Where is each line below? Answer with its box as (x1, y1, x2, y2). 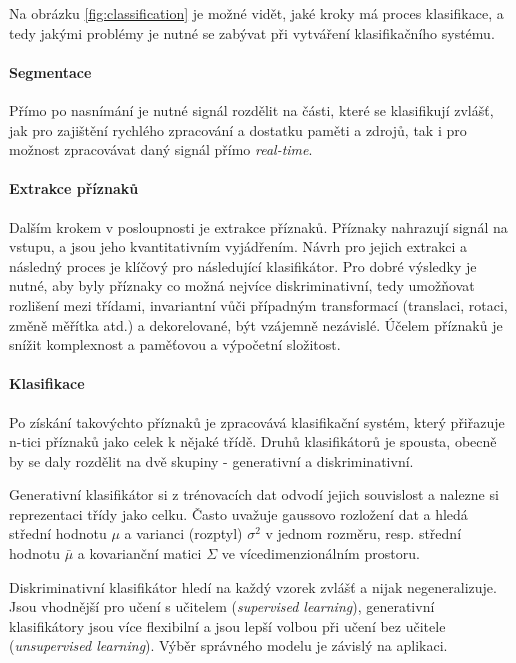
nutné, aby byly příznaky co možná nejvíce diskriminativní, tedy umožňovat (9, 275, 475, 296)
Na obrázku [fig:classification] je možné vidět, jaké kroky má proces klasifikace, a (9, 3, 504, 23)
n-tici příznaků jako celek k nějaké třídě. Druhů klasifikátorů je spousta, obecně (9, 431, 497, 452)
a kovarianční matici (77, 543, 202, 564)
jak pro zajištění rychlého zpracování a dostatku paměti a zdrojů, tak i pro (9, 119, 467, 140)
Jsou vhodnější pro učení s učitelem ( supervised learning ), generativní (9, 596, 435, 617)
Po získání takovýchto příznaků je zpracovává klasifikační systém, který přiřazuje (9, 411, 505, 432)
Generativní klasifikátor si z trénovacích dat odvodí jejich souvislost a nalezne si (9, 484, 499, 505)
